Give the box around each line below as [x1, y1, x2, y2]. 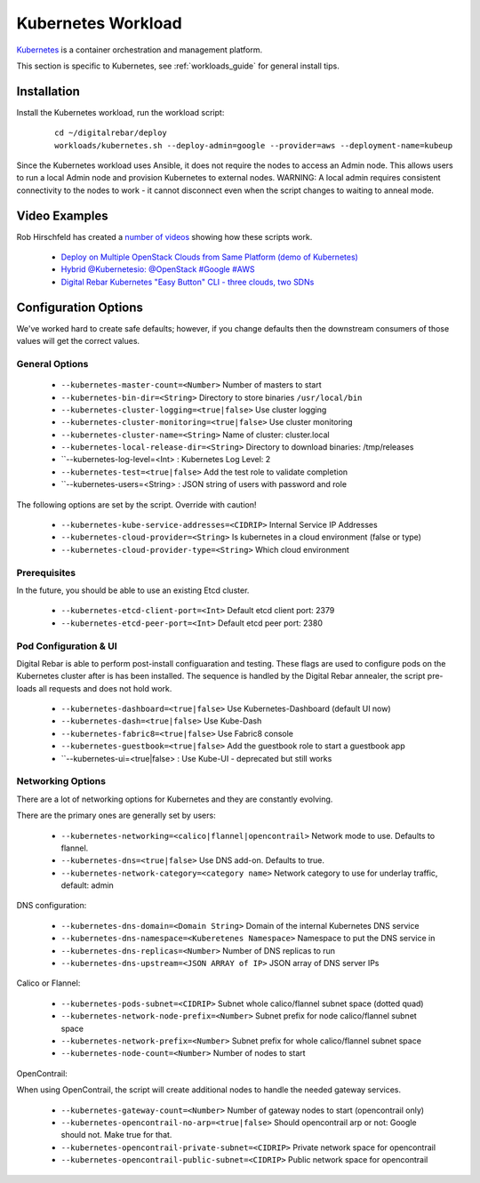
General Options [16, 357, 89, 370]
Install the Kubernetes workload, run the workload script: [16, 107, 225, 117]
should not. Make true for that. [60, 1130, 172, 1140]
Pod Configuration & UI [16, 640, 117, 652]
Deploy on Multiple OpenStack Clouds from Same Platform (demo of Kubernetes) [60, 252, 359, 262]
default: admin [60, 880, 115, 891]
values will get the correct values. [16, 336, 140, 347]
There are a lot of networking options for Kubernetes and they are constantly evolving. [16, 794, 333, 804]
